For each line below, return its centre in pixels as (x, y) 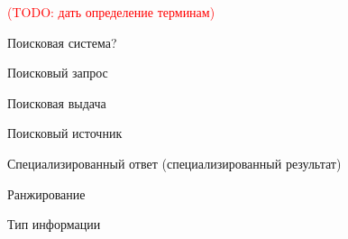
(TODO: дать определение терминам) (111, 12)
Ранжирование (46, 193)
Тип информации (54, 224)
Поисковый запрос (58, 73)
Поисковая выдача (57, 102)
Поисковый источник (65, 133)
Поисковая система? (62, 42)
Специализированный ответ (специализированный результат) (174, 163)
